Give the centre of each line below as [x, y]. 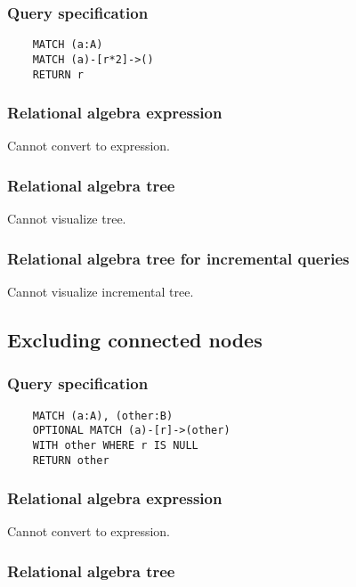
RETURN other [71, 460]
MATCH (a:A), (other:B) [103, 416]
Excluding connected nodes [135, 340]
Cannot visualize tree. [67, 219]
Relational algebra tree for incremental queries [178, 258]
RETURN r [58, 74]
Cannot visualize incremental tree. [101, 292]
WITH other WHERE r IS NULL [115, 445]
